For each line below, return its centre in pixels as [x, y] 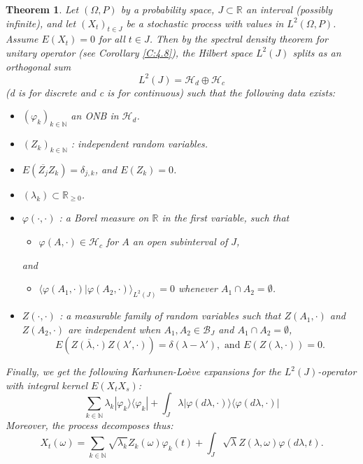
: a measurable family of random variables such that [170, 316]
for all [112, 39]
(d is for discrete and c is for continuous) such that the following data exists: [171, 92]
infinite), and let [41, 23]
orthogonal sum [38, 66]
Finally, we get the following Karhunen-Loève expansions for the [143, 371]
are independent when [114, 329]
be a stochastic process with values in [205, 23]
